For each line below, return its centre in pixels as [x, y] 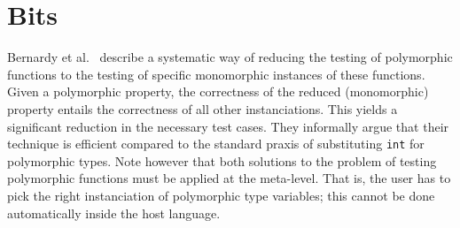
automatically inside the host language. [114, 213]
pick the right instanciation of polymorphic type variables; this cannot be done [221, 195]
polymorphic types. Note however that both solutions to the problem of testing [222, 160]
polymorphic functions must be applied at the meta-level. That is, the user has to [229, 178]
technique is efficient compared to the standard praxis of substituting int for [216, 144]
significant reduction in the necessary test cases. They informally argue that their [228, 126]
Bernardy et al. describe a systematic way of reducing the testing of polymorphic [230, 57]
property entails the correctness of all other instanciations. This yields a [203, 108]
